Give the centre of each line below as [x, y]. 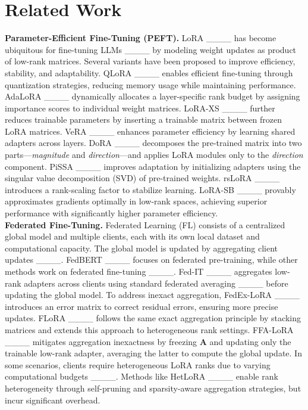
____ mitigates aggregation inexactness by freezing [101, 341]
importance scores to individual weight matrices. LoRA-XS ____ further [140, 108]
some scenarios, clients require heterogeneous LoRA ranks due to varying [138, 364]
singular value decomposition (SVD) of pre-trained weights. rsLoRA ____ [142, 178]
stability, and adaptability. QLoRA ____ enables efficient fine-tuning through [149, 72]
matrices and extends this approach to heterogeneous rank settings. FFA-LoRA [149, 329]
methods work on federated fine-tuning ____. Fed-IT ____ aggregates [139, 271]
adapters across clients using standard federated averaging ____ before [156, 283]
